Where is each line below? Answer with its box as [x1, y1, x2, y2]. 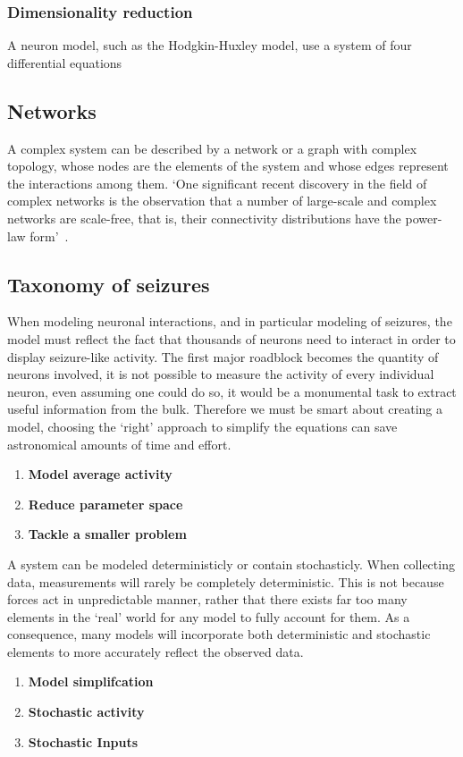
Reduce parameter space [28, 494, 183, 513]
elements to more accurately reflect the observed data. [7, 642, 304, 660]
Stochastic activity [28, 702, 145, 721]
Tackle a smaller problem [28, 525, 187, 543]
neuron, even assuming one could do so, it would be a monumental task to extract [7, 382, 457, 400]
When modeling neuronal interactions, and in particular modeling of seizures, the [7, 312, 452, 331]
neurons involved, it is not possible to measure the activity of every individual [7, 365, 434, 383]
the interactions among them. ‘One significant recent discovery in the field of [7, 173, 427, 192]
